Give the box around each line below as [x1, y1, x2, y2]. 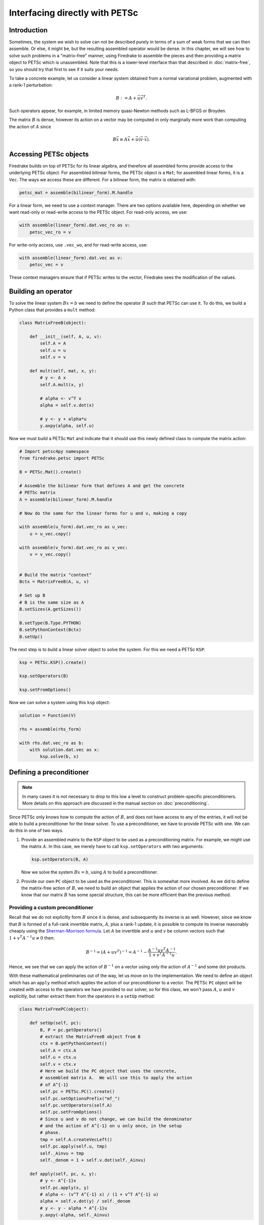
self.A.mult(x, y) [40, 382, 84, 387]
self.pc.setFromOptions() [40, 1109, 102, 1115]
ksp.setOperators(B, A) [31, 857, 89, 862]
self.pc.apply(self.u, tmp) [40, 1144, 108, 1149]
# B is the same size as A [19, 599, 84, 605]
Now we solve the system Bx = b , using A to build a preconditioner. [21, 869, 158, 875]
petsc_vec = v [29, 262, 64, 267]
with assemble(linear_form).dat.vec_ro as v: [19, 222, 131, 228]
